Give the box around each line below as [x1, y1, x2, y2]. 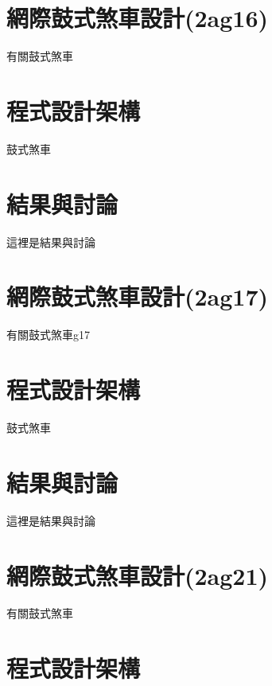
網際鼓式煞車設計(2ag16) [6, 2, 269, 34]
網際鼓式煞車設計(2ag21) [6, 559, 269, 591]
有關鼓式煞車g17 [6, 326, 90, 343]
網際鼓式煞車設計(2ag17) [6, 280, 269, 313]
